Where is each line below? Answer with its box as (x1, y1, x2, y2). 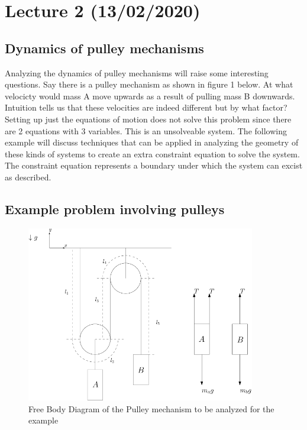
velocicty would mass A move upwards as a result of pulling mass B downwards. (5, 89, 295, 102)
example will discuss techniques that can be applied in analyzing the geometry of (5, 136, 299, 148)
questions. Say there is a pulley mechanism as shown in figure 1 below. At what (5, 78, 293, 90)
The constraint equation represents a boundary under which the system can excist (5, 159, 303, 172)
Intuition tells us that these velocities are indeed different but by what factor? (5, 101, 287, 114)
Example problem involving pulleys (5, 199, 225, 218)
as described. (5, 170, 51, 183)
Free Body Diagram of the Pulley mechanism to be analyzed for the (28, 402, 274, 415)
